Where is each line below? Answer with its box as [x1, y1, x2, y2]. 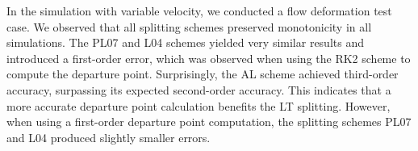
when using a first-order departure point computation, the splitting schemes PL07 [6, 113, 412, 130]
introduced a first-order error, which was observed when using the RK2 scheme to [6, 49, 411, 66]
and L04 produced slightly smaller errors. [6, 128, 211, 145]
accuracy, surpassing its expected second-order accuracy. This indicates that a [6, 81, 391, 98]
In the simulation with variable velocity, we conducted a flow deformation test [6, 2, 392, 19]
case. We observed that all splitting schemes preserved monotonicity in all [6, 18, 372, 35]
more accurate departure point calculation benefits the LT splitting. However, [6, 97, 391, 114]
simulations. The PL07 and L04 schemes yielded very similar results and [6, 34, 364, 51]
